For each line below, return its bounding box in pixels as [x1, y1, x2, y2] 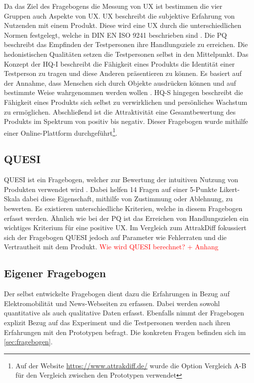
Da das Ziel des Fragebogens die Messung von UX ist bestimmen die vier [4, 1, 223, 11]
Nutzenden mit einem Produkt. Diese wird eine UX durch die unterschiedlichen [4, 20, 242, 30]
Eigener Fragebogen [4, 265, 106, 281]
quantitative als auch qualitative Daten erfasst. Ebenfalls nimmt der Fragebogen [4, 308, 244, 318]
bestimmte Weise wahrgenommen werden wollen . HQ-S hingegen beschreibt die [4, 87, 243, 97]
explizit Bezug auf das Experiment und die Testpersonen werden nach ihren [4, 317, 231, 327]
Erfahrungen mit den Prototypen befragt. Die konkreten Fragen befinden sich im [4, 327, 246, 337]
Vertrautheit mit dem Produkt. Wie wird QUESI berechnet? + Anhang [4, 241, 218, 252]
